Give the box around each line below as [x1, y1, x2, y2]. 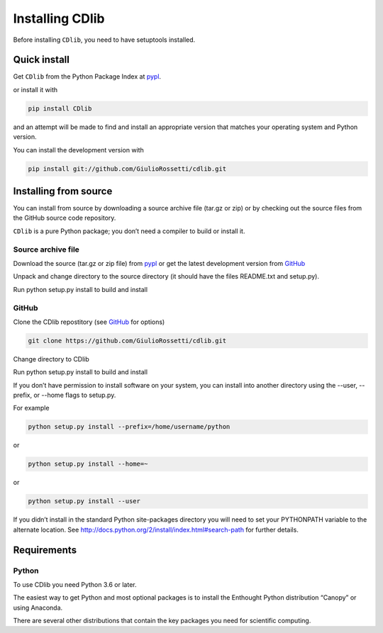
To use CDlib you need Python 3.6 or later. [13, 580, 137, 588]
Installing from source [13, 185, 113, 197]
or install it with [13, 85, 58, 94]
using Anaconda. [13, 603, 63, 612]
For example [13, 404, 50, 413]
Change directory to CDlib [13, 354, 90, 363]
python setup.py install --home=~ [28, 460, 148, 468]
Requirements [13, 544, 77, 556]
